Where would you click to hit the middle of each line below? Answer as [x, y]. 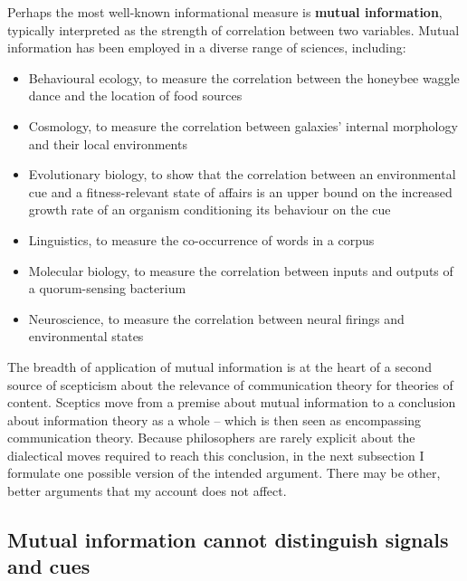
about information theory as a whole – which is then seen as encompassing [214, 419]
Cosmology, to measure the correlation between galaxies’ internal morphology [243, 125]
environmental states [86, 336]
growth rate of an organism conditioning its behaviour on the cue [210, 210]
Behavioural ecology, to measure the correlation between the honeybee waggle [244, 77]
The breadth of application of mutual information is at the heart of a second [219, 366]
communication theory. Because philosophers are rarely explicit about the [211, 438]
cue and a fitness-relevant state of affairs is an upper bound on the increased [240, 191]
